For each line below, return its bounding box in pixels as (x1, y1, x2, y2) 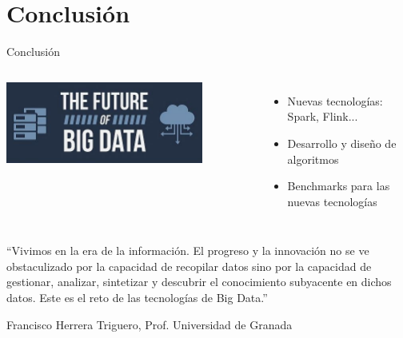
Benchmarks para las (287, 177, 390, 194)
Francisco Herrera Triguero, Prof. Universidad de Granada (6, 316, 293, 332)
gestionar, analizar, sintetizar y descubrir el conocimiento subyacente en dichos (6, 273, 392, 290)
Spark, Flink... (287, 108, 358, 125)
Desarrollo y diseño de (287, 134, 397, 151)
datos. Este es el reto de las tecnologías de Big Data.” (6, 289, 268, 306)
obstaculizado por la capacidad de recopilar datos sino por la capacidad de (6, 257, 372, 274)
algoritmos (287, 150, 339, 167)
